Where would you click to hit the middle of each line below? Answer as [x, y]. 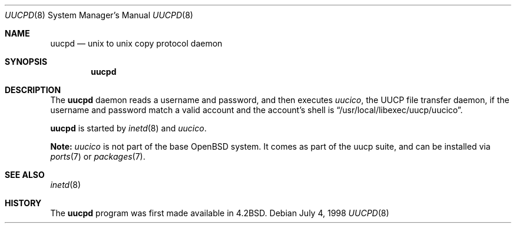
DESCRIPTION [33, 90]
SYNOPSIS [26, 62]
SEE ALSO [25, 175]
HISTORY [23, 203]
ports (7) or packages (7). [98, 156]
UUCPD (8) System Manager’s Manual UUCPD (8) [99, 15]
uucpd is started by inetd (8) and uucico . [128, 128]
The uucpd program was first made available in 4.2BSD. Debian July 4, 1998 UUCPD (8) [220, 213]
